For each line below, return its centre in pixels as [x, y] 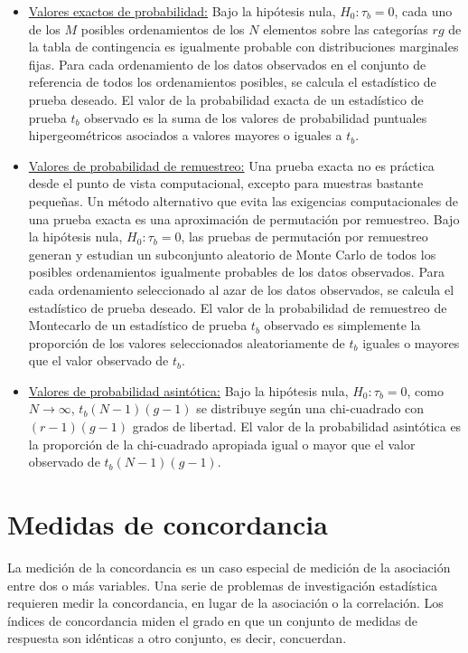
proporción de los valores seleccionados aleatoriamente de [187, 342]
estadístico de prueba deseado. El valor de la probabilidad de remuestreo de [238, 307]
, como [425, 390]
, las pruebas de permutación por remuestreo [304, 237]
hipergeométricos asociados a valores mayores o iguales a [185, 135]
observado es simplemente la [342, 325]
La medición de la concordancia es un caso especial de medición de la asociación [229, 567]
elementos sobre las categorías [346, 28]
